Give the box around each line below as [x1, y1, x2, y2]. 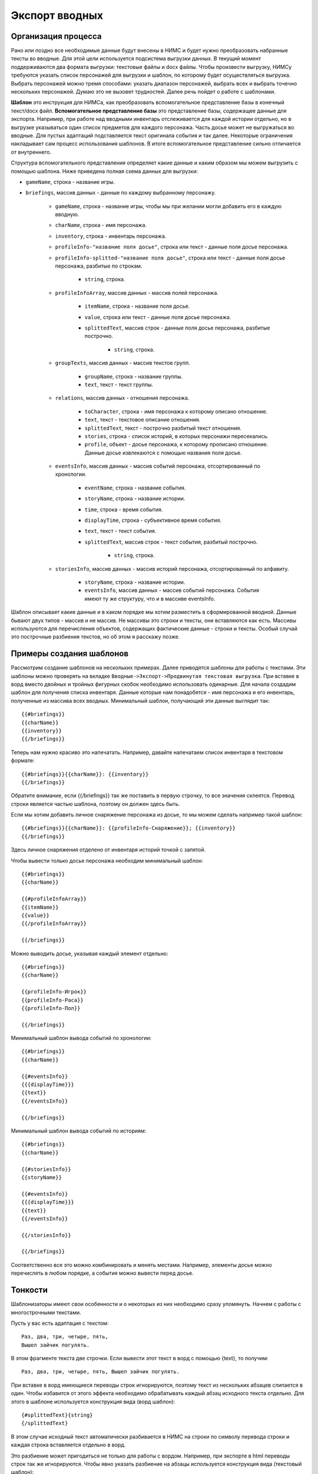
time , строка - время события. [84, 506, 163, 513]
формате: [11, 757, 35, 764]
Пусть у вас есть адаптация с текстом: [11, 1320, 109, 1327]
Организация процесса [11, 31, 102, 41]
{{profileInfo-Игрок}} [21, 988, 87, 995]
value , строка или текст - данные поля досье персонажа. [84, 313, 231, 321]
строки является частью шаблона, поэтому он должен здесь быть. [11, 800, 180, 807]
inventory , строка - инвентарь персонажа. [55, 232, 167, 239]
